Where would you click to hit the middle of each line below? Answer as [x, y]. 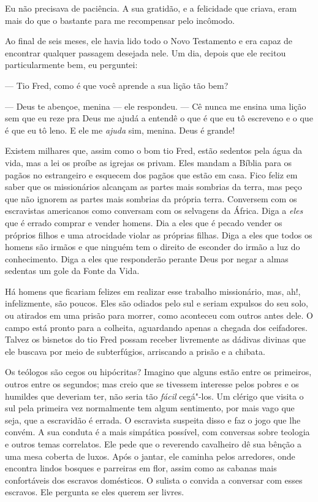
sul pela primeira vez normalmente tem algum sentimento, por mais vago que [150, 408]
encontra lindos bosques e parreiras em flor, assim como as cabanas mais [141, 468]
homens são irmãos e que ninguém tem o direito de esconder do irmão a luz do [153, 247]
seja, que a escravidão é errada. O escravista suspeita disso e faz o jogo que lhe [153, 420]
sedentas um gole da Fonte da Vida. [72, 271]
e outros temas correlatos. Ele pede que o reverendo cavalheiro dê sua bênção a [153, 444]
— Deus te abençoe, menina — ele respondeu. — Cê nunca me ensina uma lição [156, 106]
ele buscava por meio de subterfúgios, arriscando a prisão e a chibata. [135, 351]
